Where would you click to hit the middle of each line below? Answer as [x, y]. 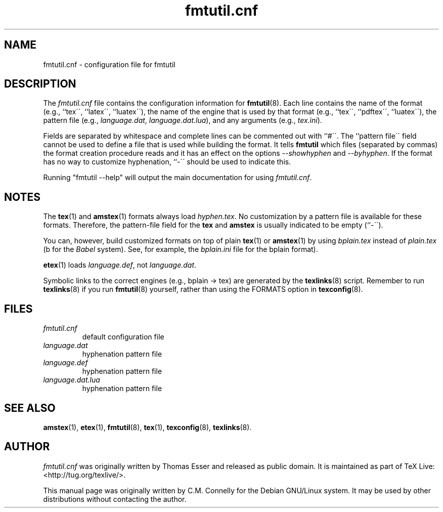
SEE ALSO [30, 408]
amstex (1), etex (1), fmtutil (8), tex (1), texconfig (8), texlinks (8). [147, 427]
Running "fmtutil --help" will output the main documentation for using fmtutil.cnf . [178, 178]
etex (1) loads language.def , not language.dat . [120, 265]
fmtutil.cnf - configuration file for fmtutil [109, 64]
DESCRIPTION [40, 84]
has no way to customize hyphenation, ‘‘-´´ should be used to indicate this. [167, 162]
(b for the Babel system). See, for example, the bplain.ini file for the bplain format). [181, 249]
